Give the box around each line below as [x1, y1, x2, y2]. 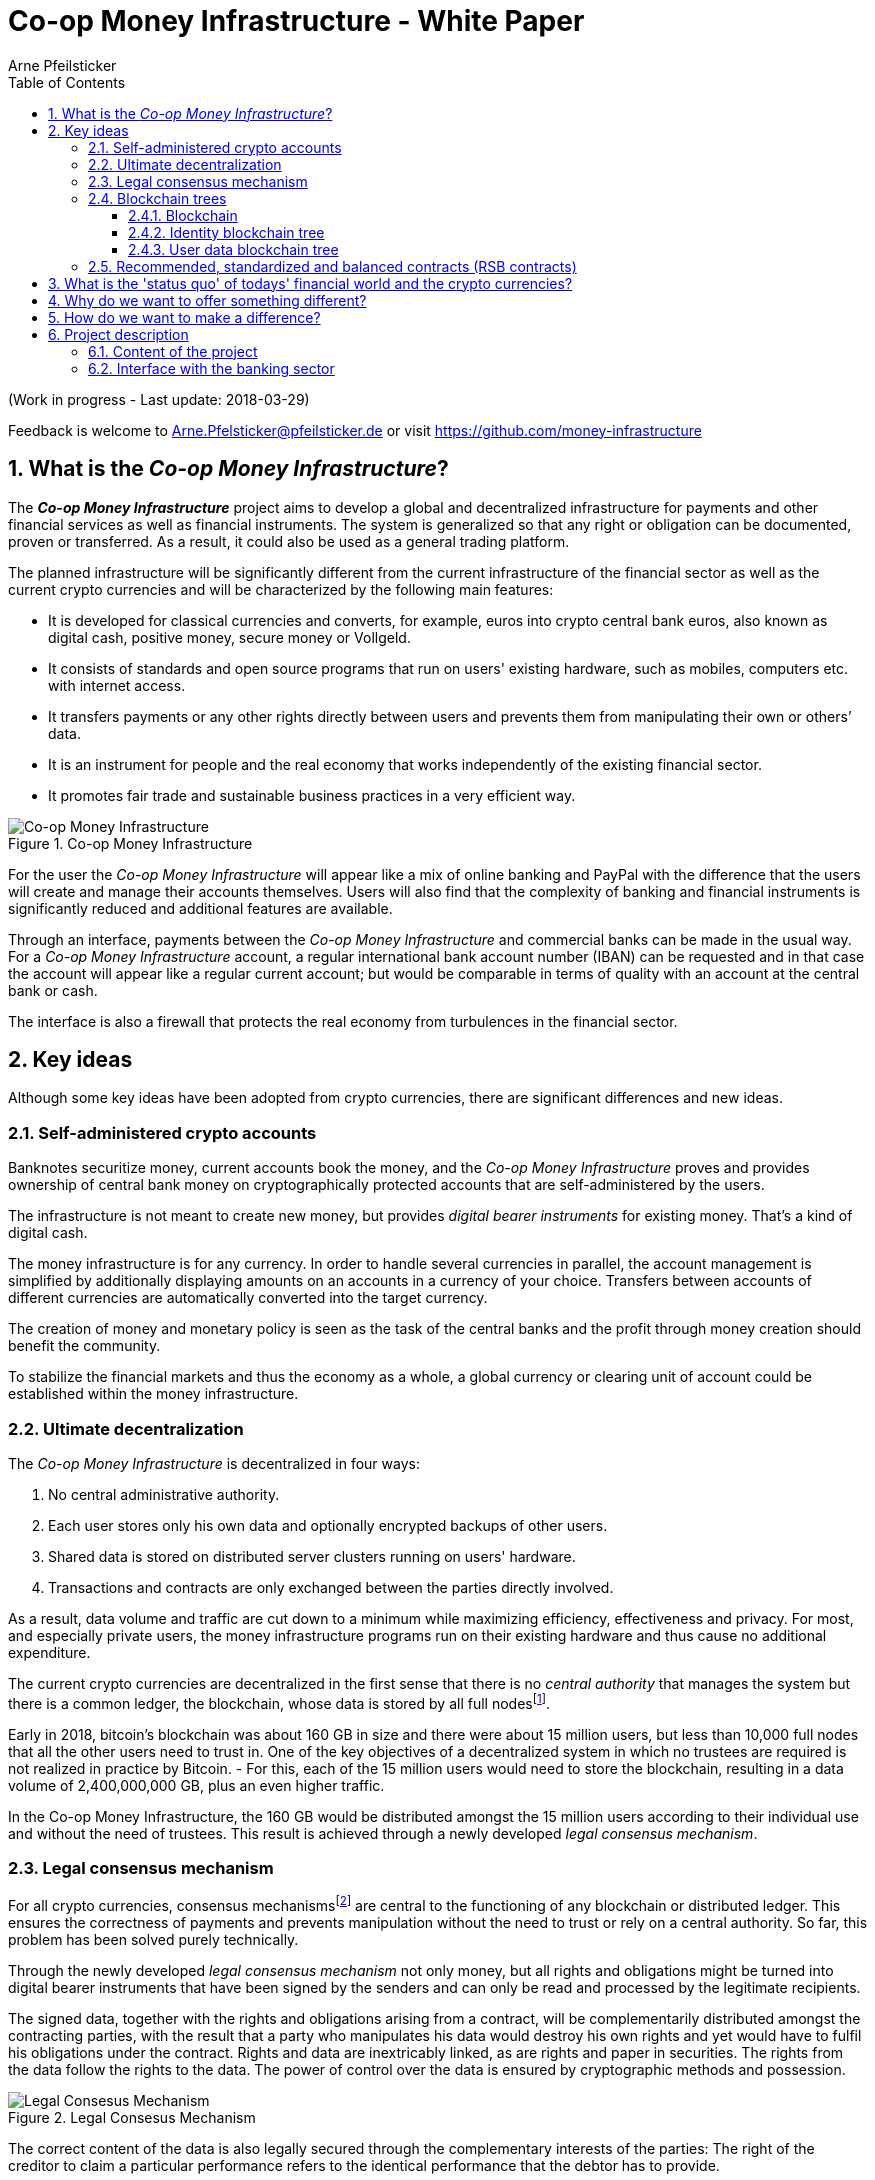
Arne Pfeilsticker [8, 56, 117, 74]
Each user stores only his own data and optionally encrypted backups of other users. [48, 1516, 608, 1534]
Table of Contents [8, 73, 126, 91]
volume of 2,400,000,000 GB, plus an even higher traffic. [8, 1776, 385, 1794]
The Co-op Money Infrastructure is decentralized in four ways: [8, 1454, 420, 1472]
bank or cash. [8, 981, 98, 999]
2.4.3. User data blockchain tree [128, 240, 339, 258]
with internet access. [48, 676, 186, 694]
